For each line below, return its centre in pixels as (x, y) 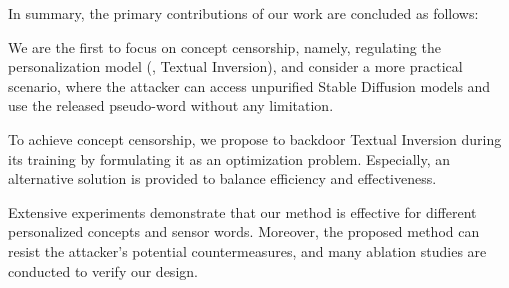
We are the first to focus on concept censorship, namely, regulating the (224, 46)
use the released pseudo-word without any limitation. (171, 105)
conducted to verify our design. (103, 270)
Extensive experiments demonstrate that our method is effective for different (242, 211)
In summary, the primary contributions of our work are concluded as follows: (243, 13)
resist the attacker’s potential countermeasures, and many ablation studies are (247, 250)
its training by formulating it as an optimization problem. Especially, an (229, 158)
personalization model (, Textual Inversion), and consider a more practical (235, 66)
